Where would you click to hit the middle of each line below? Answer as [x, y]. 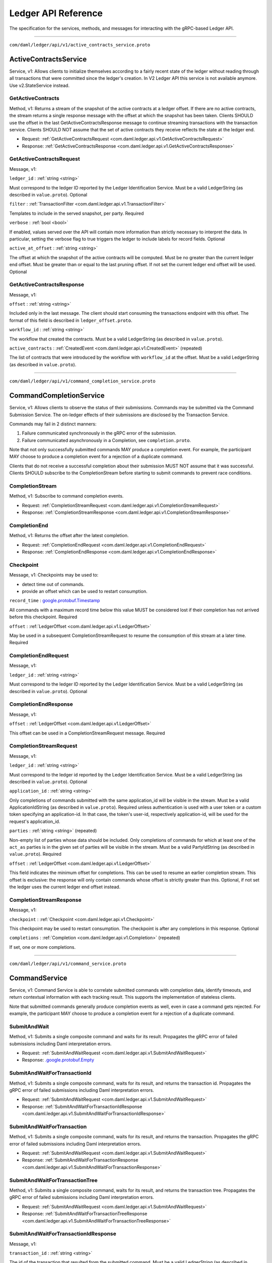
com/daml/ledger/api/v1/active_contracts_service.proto [80, 45]
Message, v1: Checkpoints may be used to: [54, 575]
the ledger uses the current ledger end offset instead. [65, 887]
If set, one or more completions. [42, 947]
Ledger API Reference [56, 13]
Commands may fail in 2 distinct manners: [53, 424]
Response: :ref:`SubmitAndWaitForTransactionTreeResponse [85, 1214]
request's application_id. [35, 821]
